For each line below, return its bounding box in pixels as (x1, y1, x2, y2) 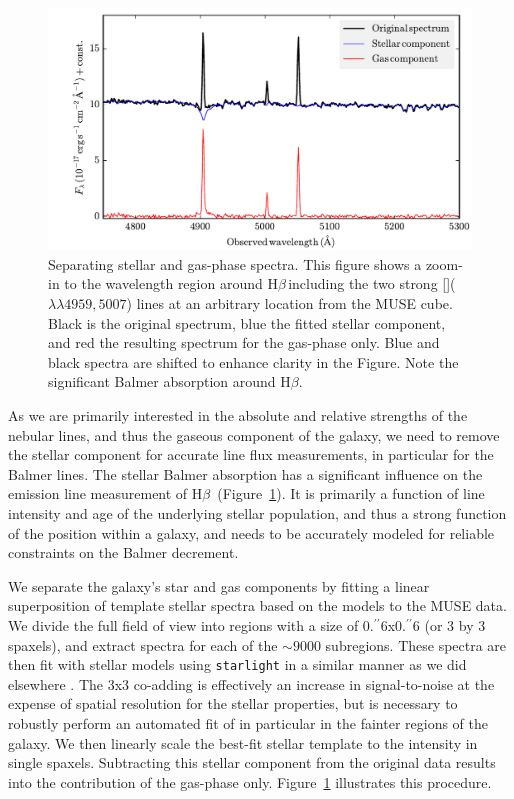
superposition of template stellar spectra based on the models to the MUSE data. (8, 595, 507, 616)
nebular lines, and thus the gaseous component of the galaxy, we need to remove (8, 424, 500, 445)
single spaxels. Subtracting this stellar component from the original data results (8, 752, 496, 773)
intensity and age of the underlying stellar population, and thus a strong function (8, 502, 507, 523)
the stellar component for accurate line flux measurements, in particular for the (8, 444, 494, 465)
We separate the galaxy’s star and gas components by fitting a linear (8, 575, 430, 596)
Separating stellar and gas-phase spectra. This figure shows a (48, 253, 422, 274)
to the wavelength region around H (64, 273, 278, 294)
